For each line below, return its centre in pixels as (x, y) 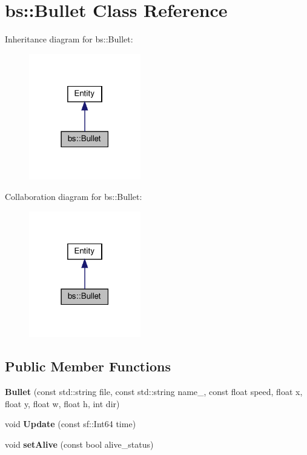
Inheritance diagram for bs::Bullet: (69, 39)
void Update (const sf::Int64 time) (71, 424)
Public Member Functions (88, 366)
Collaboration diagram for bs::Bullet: (74, 196)
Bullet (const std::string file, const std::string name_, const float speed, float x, (154, 391)
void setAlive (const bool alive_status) (79, 444)
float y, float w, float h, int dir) (62, 403)
